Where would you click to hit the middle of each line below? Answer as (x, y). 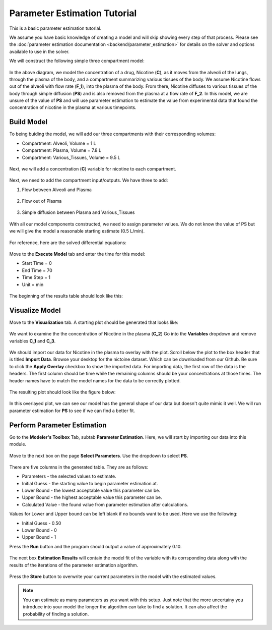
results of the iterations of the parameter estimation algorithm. (74, 565)
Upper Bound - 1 (39, 537)
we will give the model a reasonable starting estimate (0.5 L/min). (77, 231)
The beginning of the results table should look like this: (66, 296)
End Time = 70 (37, 270)
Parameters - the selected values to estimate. (69, 476)
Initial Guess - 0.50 (42, 523)
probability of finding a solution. (56, 614)
